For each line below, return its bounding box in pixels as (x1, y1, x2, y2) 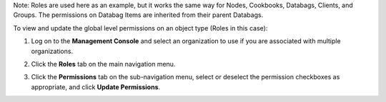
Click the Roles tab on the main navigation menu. (31, 59, 176, 68)
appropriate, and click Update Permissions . (31, 82, 161, 91)
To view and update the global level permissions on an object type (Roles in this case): (13, 23, 268, 32)
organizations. (31, 47, 74, 55)
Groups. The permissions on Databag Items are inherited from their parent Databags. (13, 11, 264, 19)
